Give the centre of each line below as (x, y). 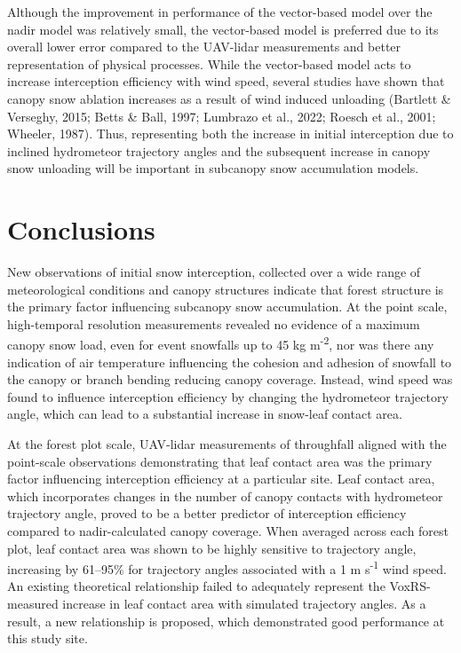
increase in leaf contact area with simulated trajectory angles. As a (244, 604)
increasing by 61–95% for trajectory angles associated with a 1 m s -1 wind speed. (227, 567)
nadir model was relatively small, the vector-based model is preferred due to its (223, 29)
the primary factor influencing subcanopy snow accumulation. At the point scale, (227, 307)
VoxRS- (410, 586)
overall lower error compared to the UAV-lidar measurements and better (204, 47)
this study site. (48, 638)
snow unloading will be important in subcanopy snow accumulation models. (213, 168)
